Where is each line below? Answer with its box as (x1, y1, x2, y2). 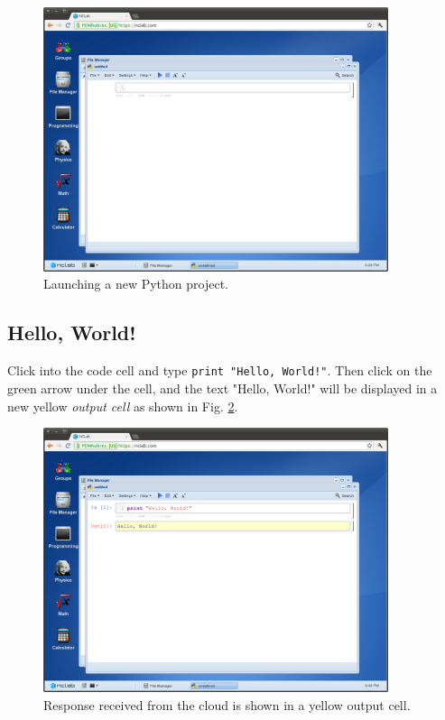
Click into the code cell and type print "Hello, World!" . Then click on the (7, 361, 432, 380)
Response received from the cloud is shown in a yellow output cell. (43, 695, 411, 714)
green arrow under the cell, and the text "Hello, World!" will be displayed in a (7, 378, 438, 397)
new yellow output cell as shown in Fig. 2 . (7, 396, 238, 415)
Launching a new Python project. (43, 274, 229, 293)
